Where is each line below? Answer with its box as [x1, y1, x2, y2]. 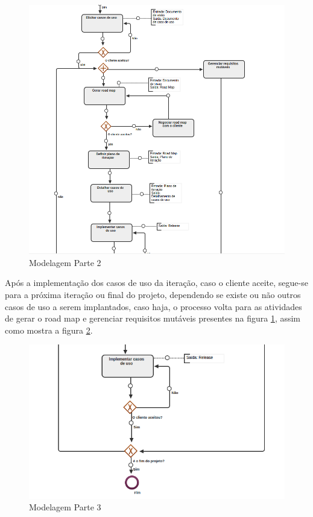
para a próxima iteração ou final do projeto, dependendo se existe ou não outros [5, 288, 301, 300]
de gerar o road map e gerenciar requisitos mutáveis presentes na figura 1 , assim [5, 312, 301, 325]
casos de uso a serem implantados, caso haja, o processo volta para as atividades [5, 300, 302, 312]
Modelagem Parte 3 [29, 501, 101, 513]
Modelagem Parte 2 [29, 256, 101, 268]
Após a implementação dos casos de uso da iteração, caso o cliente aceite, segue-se [5, 276, 308, 289]
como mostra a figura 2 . [5, 323, 93, 336]
